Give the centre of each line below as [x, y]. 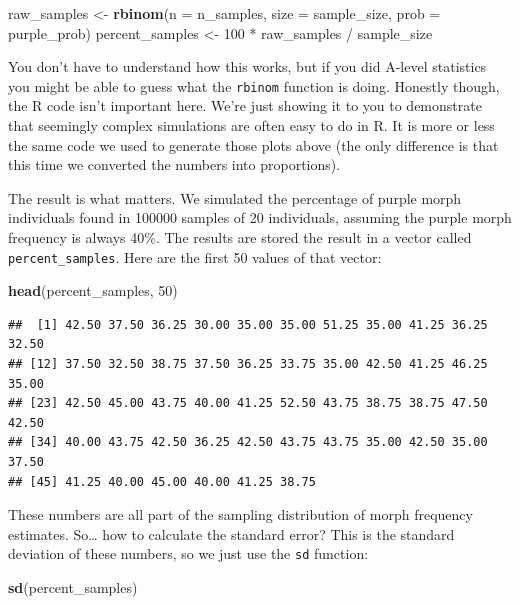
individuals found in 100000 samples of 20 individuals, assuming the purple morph [260, 217]
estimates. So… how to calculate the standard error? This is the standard [231, 533]
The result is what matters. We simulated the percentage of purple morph [235, 197]
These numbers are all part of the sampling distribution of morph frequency [240, 514]
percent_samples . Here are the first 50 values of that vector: [195, 256]
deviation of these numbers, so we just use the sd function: [188, 553]
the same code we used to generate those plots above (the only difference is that [253, 144]
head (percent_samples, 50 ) [93, 290]
